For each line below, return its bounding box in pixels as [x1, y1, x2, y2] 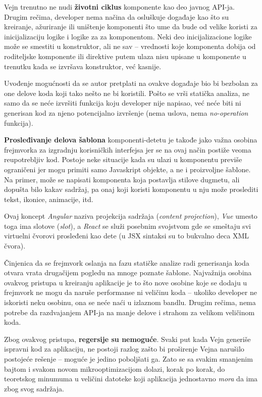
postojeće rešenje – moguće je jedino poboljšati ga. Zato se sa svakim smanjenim [4, 354, 253, 364]
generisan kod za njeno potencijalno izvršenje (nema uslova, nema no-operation [4, 107, 248, 118]
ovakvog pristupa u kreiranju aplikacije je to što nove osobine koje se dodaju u [4, 277, 247, 287]
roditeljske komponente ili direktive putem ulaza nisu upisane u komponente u [4, 51, 246, 61]
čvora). [4, 240, 26, 251]
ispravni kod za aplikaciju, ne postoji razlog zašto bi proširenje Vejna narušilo [4, 343, 244, 354]
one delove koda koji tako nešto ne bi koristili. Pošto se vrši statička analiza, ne [4, 87, 250, 98]
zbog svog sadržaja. [4, 383, 64, 393]
